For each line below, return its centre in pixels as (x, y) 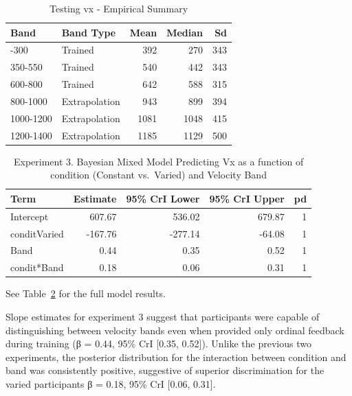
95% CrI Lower (163, 198)
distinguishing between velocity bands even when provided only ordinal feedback (175, 330)
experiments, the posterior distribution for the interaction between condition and (176, 357)
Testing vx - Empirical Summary (119, 8)
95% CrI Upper (247, 198)
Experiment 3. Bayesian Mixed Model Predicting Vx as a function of (158, 161)
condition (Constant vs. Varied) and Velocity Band (158, 175)
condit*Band (37, 267)
